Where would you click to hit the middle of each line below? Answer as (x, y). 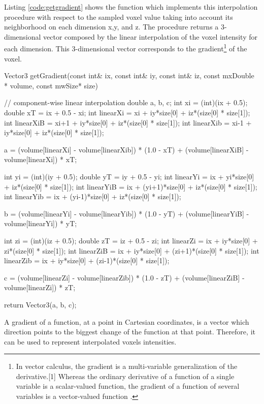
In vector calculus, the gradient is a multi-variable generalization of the (127, 366)
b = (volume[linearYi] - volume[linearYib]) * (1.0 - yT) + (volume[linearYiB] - (127, 213)
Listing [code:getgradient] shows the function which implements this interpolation (131, 7)
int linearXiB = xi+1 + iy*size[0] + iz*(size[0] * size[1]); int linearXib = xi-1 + (128, 122)
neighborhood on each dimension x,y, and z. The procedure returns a (111, 27)
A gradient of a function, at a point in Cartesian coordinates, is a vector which (127, 321)
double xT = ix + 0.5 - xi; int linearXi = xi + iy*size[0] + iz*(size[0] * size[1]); (127, 112)
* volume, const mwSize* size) (51, 85)
